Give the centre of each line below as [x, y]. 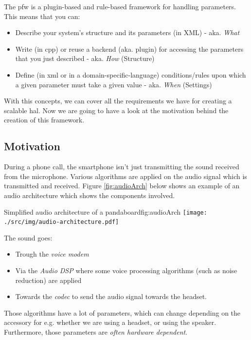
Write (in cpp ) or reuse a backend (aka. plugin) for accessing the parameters [129, 49]
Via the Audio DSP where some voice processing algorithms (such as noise [126, 270]
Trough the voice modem [52, 254]
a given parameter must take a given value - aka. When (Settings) [114, 84]
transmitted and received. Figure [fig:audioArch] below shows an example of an [122, 186]
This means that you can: [42, 16]
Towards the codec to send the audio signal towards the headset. [111, 296]
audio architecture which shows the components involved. [90, 195]
